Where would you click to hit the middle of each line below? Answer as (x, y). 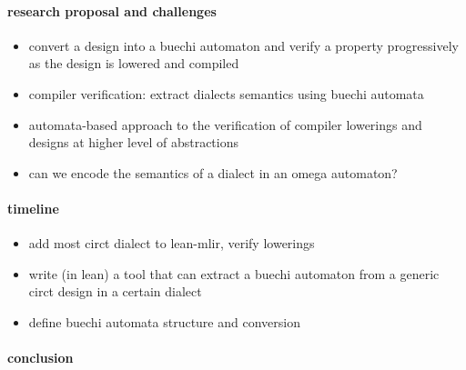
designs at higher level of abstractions (134, 142)
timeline (33, 208)
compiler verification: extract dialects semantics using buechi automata (226, 93)
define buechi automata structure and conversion (164, 321)
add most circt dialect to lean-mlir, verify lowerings (172, 243)
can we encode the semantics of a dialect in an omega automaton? (213, 172)
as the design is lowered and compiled (134, 63)
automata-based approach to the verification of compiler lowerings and (225, 124)
